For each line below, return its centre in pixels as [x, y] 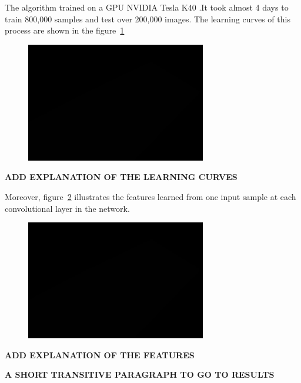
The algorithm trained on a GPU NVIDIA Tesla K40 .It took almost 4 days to [147, 7]
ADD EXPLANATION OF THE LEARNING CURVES [121, 177]
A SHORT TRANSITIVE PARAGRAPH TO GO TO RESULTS [140, 374]
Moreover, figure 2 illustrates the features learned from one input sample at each [150, 197]
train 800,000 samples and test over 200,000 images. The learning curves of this [148, 19]
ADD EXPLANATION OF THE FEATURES [100, 354]
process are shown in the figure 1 [65, 30]
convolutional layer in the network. [67, 208]
